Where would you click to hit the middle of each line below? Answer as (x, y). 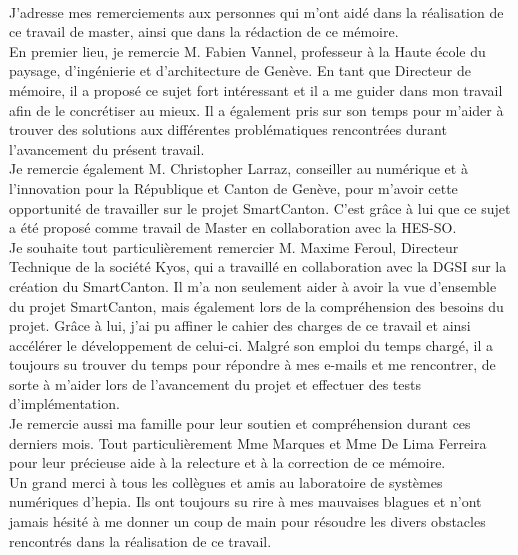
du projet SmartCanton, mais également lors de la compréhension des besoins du (256, 305)
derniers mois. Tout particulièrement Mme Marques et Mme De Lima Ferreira (248, 442)
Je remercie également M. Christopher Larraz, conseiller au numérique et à (238, 168)
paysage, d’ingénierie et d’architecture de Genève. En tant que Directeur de (240, 70)
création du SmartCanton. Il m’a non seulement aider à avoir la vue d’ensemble (253, 285)
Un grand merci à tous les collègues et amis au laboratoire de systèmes (226, 481)
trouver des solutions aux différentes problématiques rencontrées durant (228, 129)
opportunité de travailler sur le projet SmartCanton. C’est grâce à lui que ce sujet (260, 207)
